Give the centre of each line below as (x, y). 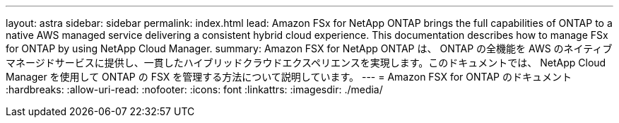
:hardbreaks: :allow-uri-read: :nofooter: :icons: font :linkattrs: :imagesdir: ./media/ (194, 89)
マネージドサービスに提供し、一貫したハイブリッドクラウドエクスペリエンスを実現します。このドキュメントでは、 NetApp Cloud (306, 63)
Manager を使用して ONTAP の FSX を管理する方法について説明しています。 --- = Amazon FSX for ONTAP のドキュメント (289, 77)
